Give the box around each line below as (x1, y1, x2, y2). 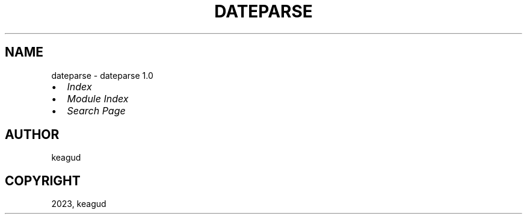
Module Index (67, 92, 129, 105)
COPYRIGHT (5, 173, 81, 188)
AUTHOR (5, 127, 60, 143)
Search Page (67, 104, 126, 117)
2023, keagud (51, 199, 106, 209)
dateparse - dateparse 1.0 (51, 70, 153, 81)
